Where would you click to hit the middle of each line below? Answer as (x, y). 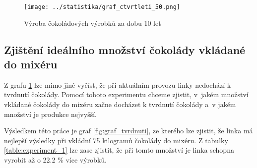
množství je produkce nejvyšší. (50, 114)
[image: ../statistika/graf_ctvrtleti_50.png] (102, 7)
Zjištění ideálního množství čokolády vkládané (125, 49)
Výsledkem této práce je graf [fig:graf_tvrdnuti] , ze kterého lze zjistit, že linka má (128, 131)
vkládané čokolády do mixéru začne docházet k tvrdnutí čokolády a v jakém (120, 104)
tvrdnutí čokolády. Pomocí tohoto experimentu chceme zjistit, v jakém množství (126, 94)
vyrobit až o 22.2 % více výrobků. (55, 160)
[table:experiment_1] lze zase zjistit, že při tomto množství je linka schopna (119, 150)
